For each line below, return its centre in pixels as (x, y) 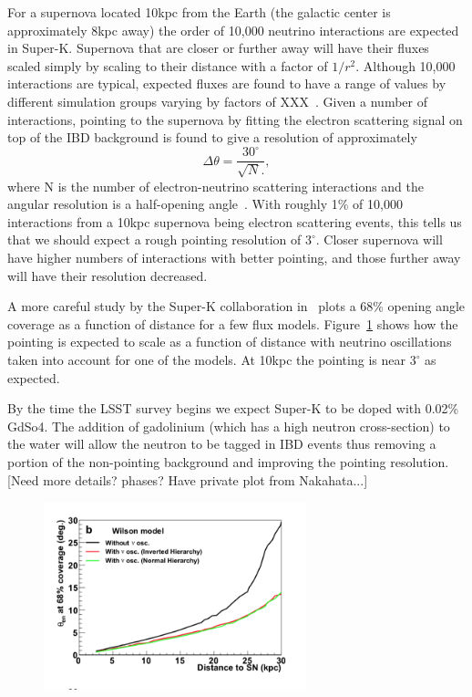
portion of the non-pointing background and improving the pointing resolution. (228, 462)
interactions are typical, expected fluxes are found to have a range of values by (227, 83)
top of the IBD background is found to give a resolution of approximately (212, 137)
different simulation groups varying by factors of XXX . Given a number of (218, 101)
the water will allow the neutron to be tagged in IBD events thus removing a (222, 444)
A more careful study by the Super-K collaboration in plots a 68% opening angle (236, 306)
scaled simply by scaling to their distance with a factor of (168, 65)
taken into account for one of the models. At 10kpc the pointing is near (206, 360)
